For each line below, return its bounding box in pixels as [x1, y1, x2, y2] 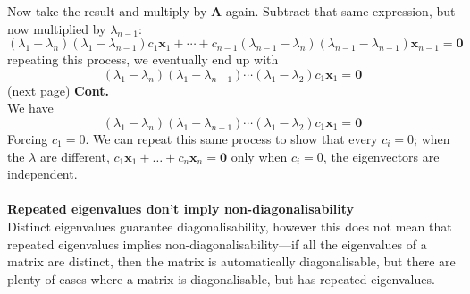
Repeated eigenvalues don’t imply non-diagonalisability [7, 199, 355, 218]
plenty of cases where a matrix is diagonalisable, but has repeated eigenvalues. [7, 269, 435, 288]
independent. [7, 164, 78, 183]
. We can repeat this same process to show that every [85, 129, 378, 147]
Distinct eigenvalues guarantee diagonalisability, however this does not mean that [7, 216, 452, 235]
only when [231, 147, 288, 165]
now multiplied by [7, 19, 106, 38]
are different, [39, 147, 110, 165]
